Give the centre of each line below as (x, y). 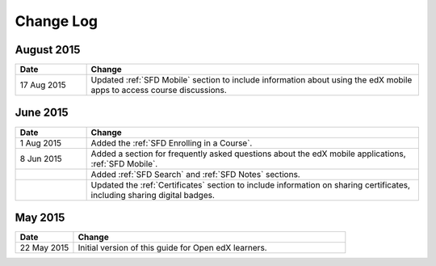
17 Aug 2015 (43, 85)
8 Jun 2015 (41, 158)
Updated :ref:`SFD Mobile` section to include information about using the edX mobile (252, 80)
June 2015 (42, 113)
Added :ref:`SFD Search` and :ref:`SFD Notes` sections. (195, 174)
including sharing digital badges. (153, 195)
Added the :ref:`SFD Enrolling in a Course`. (172, 143)
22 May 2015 (44, 248)
